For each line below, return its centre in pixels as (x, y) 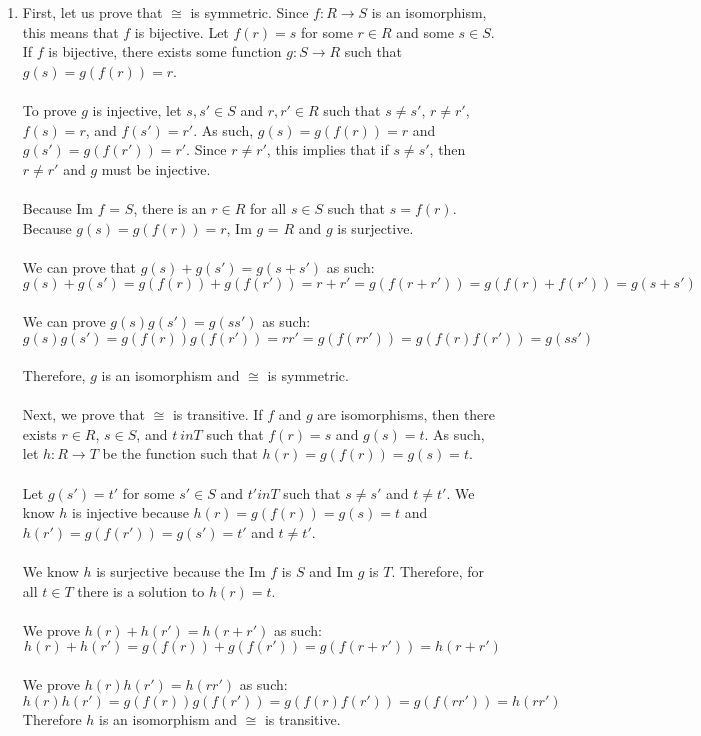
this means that (70, 31)
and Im (331, 571)
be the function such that (180, 453)
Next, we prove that (83, 414)
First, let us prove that (92, 12)
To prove (49, 109)
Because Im (58, 207)
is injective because (130, 512)
